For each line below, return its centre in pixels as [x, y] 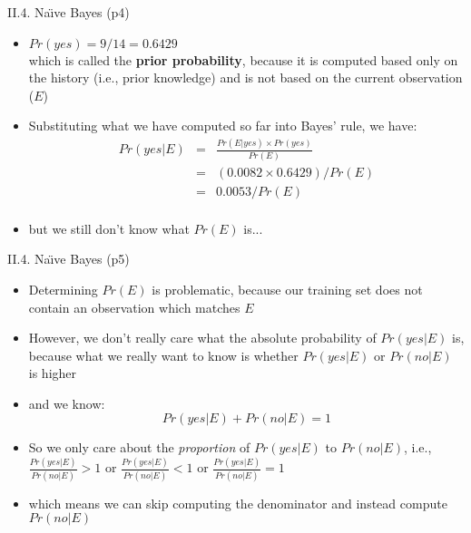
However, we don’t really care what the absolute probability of [202, 338]
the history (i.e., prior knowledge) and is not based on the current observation [245, 78]
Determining [63, 289]
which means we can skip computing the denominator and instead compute [238, 503]
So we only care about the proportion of [139, 447]
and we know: [67, 403]
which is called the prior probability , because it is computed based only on [243, 59]
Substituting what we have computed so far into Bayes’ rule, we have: [223, 126]
